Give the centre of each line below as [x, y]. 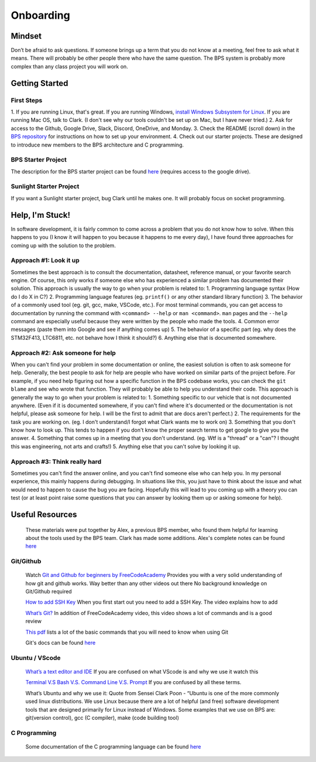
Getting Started [39, 83]
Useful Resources [44, 515]
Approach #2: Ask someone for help [63, 353]
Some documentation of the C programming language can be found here [113, 746]
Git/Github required [49, 592]
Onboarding [40, 15]
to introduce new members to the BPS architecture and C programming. [97, 145]
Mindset [26, 36]
